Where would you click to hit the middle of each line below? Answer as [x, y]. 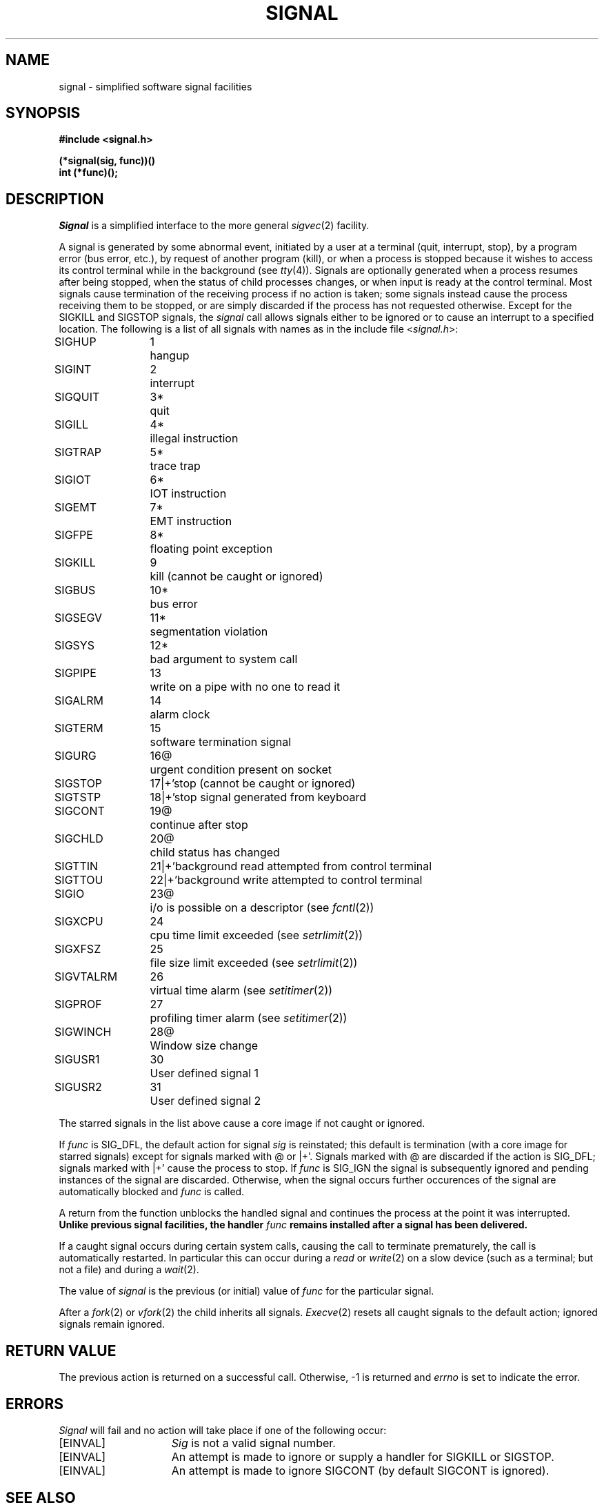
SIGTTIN [77, 866]
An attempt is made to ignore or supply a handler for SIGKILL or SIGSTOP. [363, 1456]
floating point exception [211, 549]
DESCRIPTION [55, 199]
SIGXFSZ [78, 949]
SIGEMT [75, 508]
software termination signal [221, 742]
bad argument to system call [224, 659]
